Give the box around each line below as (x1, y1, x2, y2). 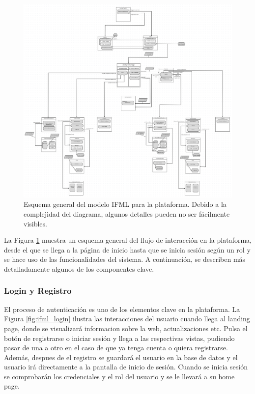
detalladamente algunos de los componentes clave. (4, 263, 154, 274)
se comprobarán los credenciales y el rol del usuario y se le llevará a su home (4, 371, 235, 381)
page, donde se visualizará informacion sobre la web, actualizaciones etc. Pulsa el (4, 323, 248, 333)
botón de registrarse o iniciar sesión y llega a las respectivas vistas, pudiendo (4, 333, 235, 343)
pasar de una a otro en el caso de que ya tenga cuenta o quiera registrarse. (4, 342, 228, 353)
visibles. (24, 218, 47, 228)
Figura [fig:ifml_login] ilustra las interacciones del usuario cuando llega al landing (4, 313, 250, 324)
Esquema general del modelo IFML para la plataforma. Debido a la (24, 199, 227, 209)
